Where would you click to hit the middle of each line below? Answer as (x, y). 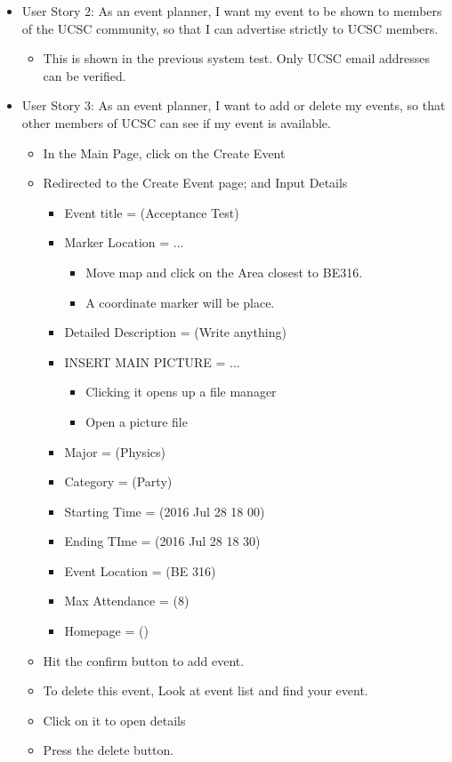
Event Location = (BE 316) (140, 570)
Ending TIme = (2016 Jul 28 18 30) (162, 541)
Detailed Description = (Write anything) (175, 332)
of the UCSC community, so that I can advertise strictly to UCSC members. (230, 28)
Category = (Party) (118, 481)
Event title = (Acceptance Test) (152, 212)
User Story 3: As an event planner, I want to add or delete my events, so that (234, 105)
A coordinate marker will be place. (180, 302)
